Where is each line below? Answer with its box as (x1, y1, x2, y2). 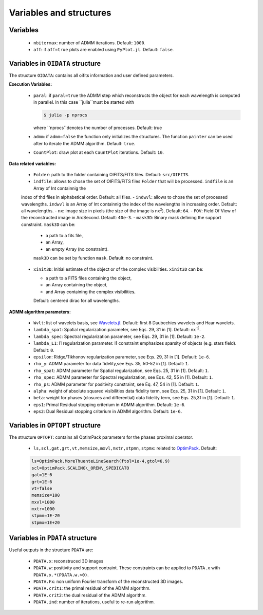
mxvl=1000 (31, 499, 55, 505)
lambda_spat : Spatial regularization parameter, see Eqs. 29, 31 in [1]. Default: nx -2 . (33, 326, 201, 333)
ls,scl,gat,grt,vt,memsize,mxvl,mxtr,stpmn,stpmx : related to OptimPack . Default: (33, 446, 217, 451)
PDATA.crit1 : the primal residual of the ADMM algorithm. (33, 585, 151, 591)
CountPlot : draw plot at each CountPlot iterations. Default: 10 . (33, 149, 164, 155)
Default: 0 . (33, 347, 55, 353)
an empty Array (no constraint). (45, 246, 109, 252)
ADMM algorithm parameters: (9, 309, 71, 315)
